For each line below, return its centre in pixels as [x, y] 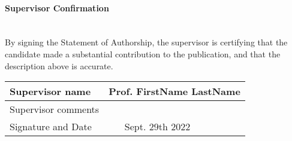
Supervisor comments [55, 109]
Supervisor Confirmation [57, 7]
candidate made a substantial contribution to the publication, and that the [143, 53]
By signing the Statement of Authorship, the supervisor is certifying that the [146, 42]
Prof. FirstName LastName [174, 91]
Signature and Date [51, 127]
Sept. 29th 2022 [157, 127]
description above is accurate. [59, 65]
